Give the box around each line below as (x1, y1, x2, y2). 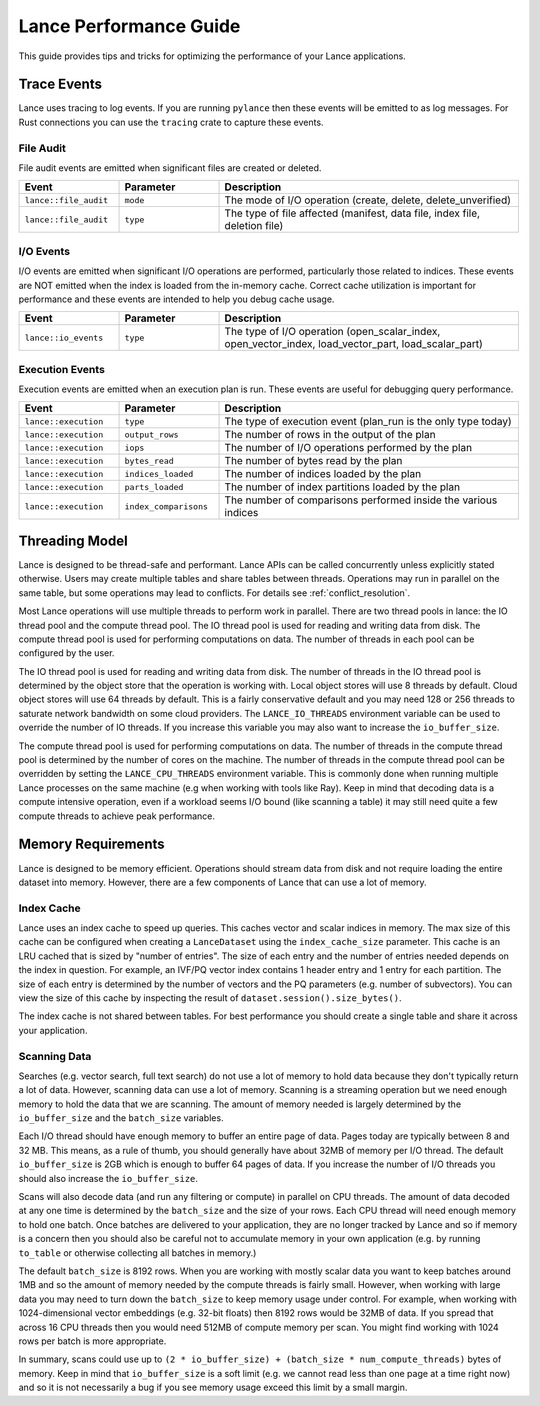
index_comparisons (124, 501, 209, 512)
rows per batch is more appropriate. (18, 1335, 167, 1347)
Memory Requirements (18, 836, 165, 853)
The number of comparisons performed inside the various (224, 493, 498, 507)
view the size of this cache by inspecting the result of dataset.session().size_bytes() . (18, 991, 402, 1004)
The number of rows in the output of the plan (224, 428, 436, 442)
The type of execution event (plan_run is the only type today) (224, 415, 512, 429)
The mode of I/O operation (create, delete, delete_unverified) (224, 193, 512, 207)
